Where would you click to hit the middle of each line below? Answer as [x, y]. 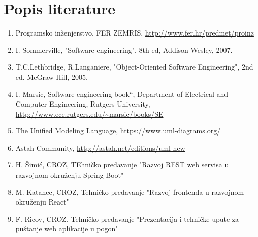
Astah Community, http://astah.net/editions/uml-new [100, 147]
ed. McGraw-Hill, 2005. [52, 76]
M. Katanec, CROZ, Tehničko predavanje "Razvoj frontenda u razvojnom [130, 192]
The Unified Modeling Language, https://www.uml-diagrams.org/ [118, 131]
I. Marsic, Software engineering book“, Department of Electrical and [122, 94]
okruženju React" [42, 202]
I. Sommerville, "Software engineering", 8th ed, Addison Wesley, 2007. [124, 49]
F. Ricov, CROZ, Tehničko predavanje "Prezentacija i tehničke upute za [127, 218]
